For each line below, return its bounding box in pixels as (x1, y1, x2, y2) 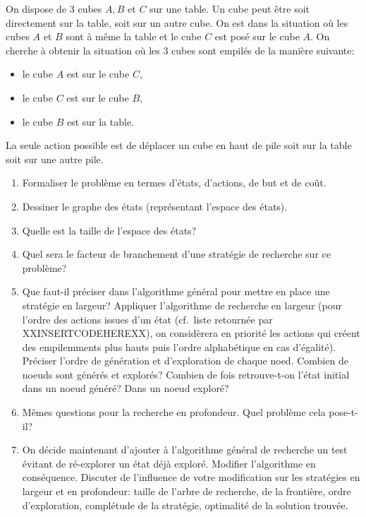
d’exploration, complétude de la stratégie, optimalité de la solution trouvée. (22, 497, 348, 512)
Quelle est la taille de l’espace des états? (22, 222, 197, 237)
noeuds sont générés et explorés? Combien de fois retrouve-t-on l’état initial (22, 367, 350, 381)
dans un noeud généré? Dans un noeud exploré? (22, 381, 229, 396)
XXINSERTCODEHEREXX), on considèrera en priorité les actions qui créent (22, 326, 360, 340)
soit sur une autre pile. (6, 151, 104, 166)
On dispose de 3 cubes (6, 1, 102, 16)
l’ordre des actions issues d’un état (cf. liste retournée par (22, 311, 273, 326)
